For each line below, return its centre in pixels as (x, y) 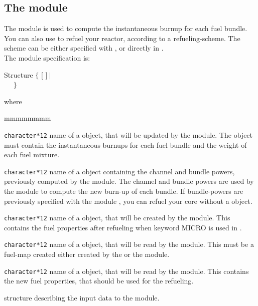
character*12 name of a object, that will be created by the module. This (117, 218)
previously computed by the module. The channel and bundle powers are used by (129, 181)
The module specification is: (47, 57)
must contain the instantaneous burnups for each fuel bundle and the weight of (125, 144)
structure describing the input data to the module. (82, 297)
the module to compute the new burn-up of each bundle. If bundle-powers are (124, 191)
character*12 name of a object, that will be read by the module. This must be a (129, 244)
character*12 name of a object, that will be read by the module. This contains (126, 271)
